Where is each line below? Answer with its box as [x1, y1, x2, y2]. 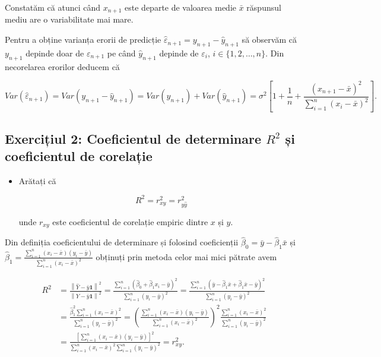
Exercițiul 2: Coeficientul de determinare [5, 129, 262, 147]
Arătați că [18, 174, 56, 187]
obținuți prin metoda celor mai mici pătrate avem [96, 250, 277, 263]
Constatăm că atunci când [5, 1, 101, 13]
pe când [107, 46, 136, 59]
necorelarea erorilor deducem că [5, 60, 120, 72]
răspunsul [246, 1, 281, 13]
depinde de [159, 46, 199, 59]
